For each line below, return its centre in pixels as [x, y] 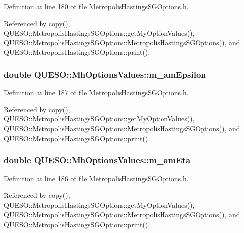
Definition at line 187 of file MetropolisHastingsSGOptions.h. [96, 93]
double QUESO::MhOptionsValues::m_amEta [97, 160]
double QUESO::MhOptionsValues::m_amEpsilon [105, 74]
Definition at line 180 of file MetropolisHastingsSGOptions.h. [96, 6]
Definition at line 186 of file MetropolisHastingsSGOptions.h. [96, 178]
